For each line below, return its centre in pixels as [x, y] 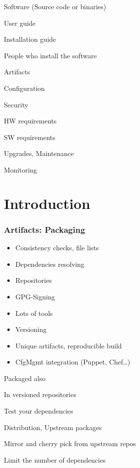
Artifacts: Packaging [44, 229]
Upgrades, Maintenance [39, 153]
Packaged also [25, 378]
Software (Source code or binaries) [55, 6]
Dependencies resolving [50, 264]
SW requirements [30, 137]
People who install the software [50, 55]
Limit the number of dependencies [55, 459]
